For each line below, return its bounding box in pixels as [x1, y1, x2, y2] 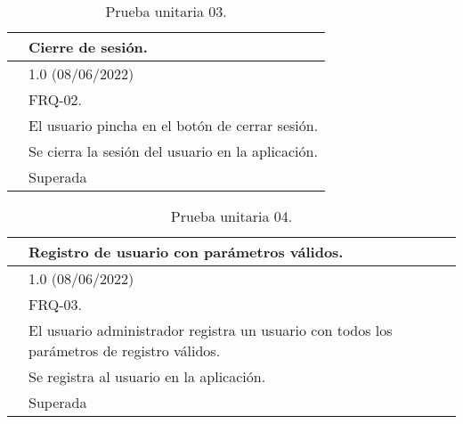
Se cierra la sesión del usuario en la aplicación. [28, 141, 318, 161]
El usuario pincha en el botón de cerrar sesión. [28, 115, 319, 135]
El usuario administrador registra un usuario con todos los [28, 320, 393, 340]
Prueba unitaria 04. [170, 206, 293, 226]
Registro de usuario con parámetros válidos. [28, 241, 344, 262]
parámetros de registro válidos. [28, 340, 221, 361]
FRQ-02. [28, 89, 83, 110]
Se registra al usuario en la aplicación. [28, 366, 266, 387]
